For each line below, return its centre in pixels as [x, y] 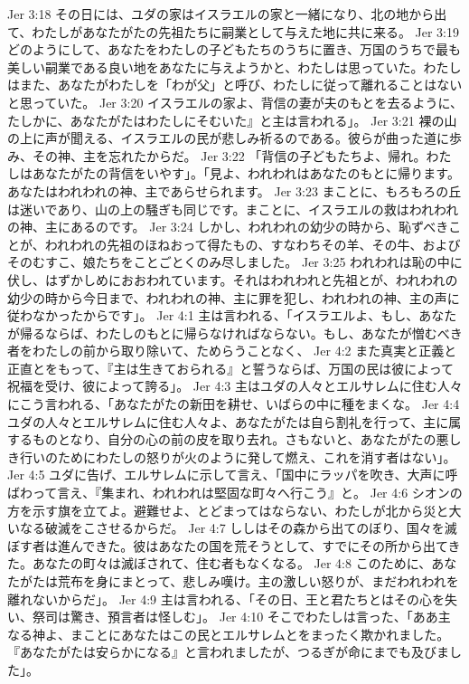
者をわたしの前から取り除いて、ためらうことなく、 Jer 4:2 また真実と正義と [232, 351]
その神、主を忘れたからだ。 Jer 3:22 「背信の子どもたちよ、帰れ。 [229, 155]
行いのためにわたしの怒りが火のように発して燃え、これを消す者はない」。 [238, 456]
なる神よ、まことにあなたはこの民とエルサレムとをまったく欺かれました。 [229, 634]
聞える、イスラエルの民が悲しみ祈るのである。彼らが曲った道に [260, 138]
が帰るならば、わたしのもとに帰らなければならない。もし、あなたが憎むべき [235, 332]
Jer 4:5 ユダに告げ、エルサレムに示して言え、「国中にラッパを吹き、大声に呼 [233, 475]
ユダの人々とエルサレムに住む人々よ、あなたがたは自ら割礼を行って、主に [228, 421]
